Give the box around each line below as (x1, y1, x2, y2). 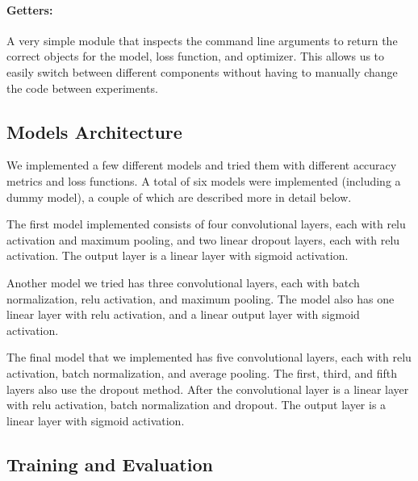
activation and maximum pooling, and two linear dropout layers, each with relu (6, 231, 400, 248)
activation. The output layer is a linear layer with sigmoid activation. (6, 247, 349, 264)
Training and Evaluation (6, 451, 213, 476)
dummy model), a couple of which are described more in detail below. (6, 188, 352, 205)
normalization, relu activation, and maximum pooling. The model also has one (6, 290, 395, 307)
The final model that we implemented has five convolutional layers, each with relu (6, 349, 412, 366)
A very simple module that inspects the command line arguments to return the (6, 31, 398, 48)
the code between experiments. (6, 79, 158, 96)
